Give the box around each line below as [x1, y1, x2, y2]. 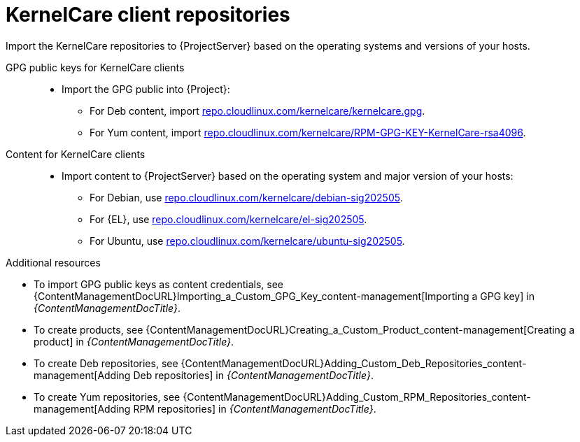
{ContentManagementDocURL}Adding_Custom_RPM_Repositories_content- [183, 390, 531, 403]
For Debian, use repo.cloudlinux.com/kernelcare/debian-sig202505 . [90, 191, 403, 204]
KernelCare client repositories [6, 3, 290, 27]
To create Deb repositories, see [34, 357, 178, 369]
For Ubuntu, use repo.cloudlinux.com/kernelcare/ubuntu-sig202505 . [90, 234, 405, 247]
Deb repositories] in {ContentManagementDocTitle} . [133, 369, 374, 381]
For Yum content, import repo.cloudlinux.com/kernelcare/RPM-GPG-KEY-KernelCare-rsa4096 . [90, 126, 526, 138]
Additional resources [6, 256, 101, 269]
